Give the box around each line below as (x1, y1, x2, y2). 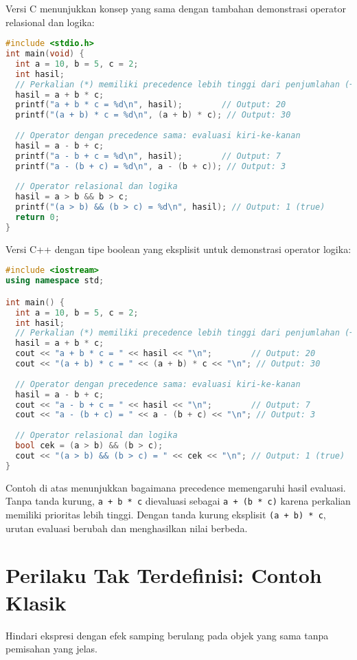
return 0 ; (15, 212, 60, 223)
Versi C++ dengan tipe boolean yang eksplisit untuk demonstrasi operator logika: (5, 241, 352, 256)
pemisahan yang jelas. (5, 641, 97, 656)
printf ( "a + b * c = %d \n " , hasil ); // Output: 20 (15, 100, 286, 110)
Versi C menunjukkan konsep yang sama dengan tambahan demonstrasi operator (5, 1, 347, 15)
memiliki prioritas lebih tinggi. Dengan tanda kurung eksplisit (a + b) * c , (5, 507, 326, 521)
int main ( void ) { (5, 49, 84, 59)
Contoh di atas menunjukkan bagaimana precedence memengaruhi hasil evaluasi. (5, 480, 346, 494)
